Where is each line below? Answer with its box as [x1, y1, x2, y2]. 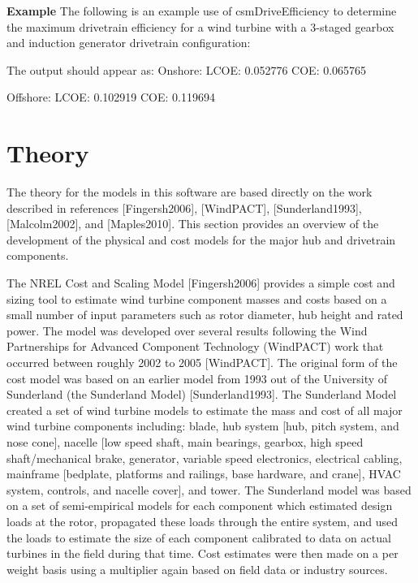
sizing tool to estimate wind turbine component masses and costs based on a [6, 290, 387, 307]
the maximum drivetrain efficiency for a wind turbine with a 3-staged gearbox [6, 18, 394, 35]
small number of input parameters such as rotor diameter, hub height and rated [6, 306, 403, 323]
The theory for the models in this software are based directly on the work [6, 184, 373, 201]
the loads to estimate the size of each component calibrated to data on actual [6, 529, 391, 546]
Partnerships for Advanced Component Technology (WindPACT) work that [6, 338, 384, 355]
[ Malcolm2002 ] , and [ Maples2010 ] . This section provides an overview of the [6, 215, 379, 232]
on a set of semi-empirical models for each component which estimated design [6, 497, 393, 514]
